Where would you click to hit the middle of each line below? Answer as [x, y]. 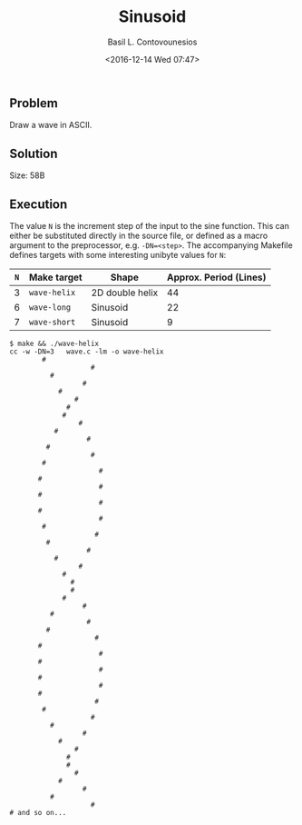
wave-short [52, 322]
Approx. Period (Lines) [216, 277]
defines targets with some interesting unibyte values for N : [118, 254]
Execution [39, 204]
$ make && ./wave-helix [54, 343]
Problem [34, 103]
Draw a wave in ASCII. [51, 125]
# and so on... [38, 812]
